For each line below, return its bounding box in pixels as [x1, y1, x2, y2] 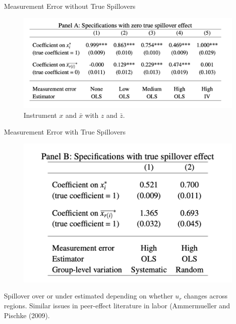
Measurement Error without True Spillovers [4, 1, 136, 11]
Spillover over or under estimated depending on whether [4, 291, 173, 301]
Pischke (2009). [4, 310, 50, 320]
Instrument [24, 110, 57, 120]
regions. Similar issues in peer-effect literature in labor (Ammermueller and [4, 300, 230, 311]
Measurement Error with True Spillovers [4, 126, 126, 136]
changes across [184, 291, 228, 301]
